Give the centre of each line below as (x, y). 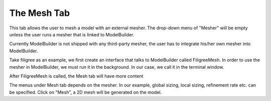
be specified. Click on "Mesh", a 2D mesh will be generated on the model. (86, 92)
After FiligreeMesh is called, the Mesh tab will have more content (76, 76)
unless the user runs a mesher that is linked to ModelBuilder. (72, 34)
